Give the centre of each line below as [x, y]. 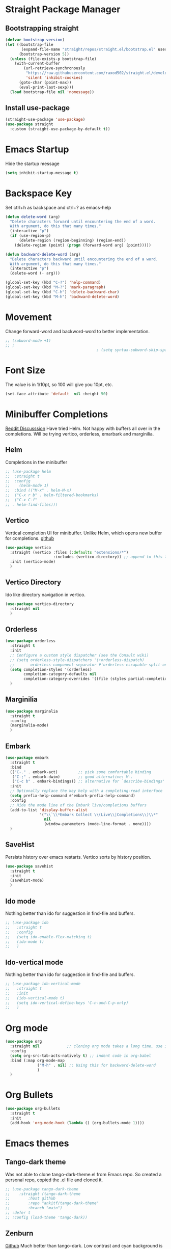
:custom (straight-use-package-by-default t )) [60, 129]
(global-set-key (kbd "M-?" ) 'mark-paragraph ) [55, 287]
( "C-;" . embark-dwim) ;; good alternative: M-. [73, 777]
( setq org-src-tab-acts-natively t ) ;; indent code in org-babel [81, 1055]
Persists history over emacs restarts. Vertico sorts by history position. [78, 857]
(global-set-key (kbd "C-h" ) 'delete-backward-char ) [62, 292]
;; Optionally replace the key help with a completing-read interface [86, 791]
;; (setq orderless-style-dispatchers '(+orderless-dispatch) [77, 660]
